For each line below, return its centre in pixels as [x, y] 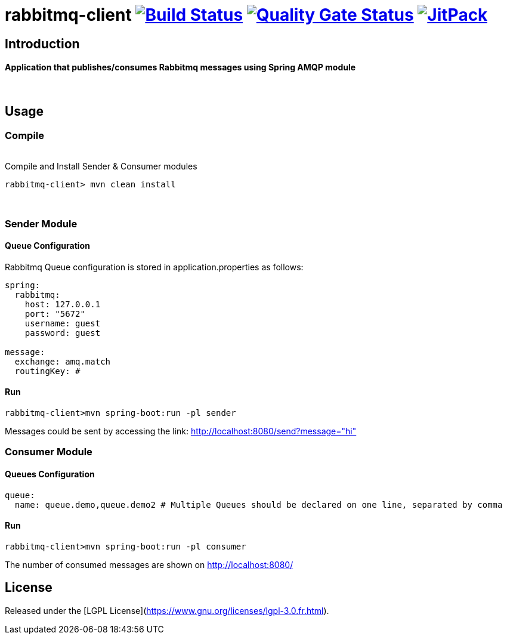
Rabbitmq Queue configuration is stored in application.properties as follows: [154, 267]
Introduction [42, 44]
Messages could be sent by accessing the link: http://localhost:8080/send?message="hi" [181, 431]
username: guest [63, 323]
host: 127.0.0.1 [63, 304]
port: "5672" [55, 314]
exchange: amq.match [63, 361]
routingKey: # [47, 371]
